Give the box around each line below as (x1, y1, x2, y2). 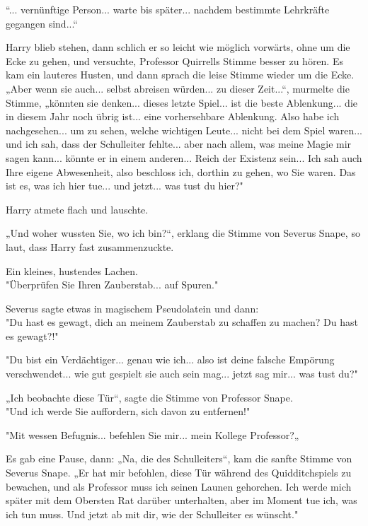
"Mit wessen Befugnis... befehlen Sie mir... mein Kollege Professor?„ (6, 427, 299, 442)
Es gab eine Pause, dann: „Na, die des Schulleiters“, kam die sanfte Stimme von (6, 451, 352, 466)
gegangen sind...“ (6, 16, 78, 30)
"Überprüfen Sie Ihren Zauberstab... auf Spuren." (6, 277, 219, 292)
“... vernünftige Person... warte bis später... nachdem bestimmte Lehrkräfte (6, 2, 330, 16)
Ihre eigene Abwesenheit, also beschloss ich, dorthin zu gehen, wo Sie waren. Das (6, 164, 356, 179)
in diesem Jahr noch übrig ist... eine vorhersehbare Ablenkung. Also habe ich (6, 109, 340, 124)
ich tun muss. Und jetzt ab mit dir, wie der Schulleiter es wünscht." (6, 506, 299, 521)
